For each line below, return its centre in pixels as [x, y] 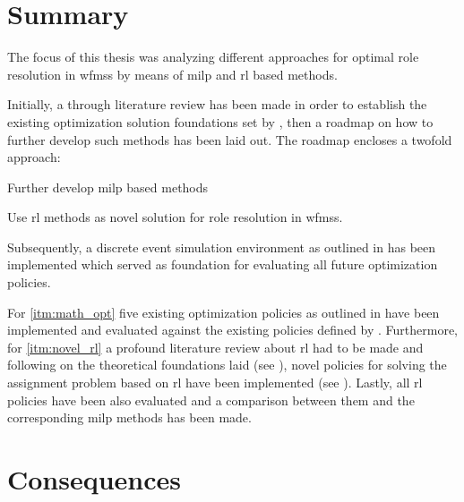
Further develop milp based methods [108, 187]
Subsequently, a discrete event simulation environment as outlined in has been [222, 247]
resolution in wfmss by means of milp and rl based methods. [172, 74]
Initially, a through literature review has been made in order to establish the [217, 104]
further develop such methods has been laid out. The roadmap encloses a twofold [230, 139]
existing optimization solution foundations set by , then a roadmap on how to [220, 121]
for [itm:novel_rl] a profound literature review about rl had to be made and [215, 347]
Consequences [95, 479]
